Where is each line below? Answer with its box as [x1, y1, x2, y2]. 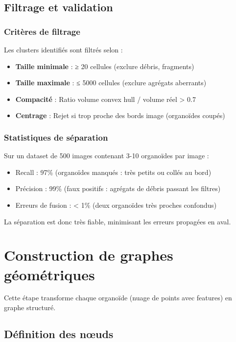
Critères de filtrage [4, 25, 80, 37]
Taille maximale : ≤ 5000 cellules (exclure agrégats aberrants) [15, 77, 207, 88]
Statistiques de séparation [4, 131, 108, 143]
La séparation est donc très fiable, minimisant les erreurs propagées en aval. [4, 216, 231, 226]
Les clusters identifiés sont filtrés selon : [4, 45, 123, 54]
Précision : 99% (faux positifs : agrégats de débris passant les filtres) [15, 183, 221, 194]
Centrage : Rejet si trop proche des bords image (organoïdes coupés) [15, 110, 225, 121]
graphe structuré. [4, 302, 56, 313]
